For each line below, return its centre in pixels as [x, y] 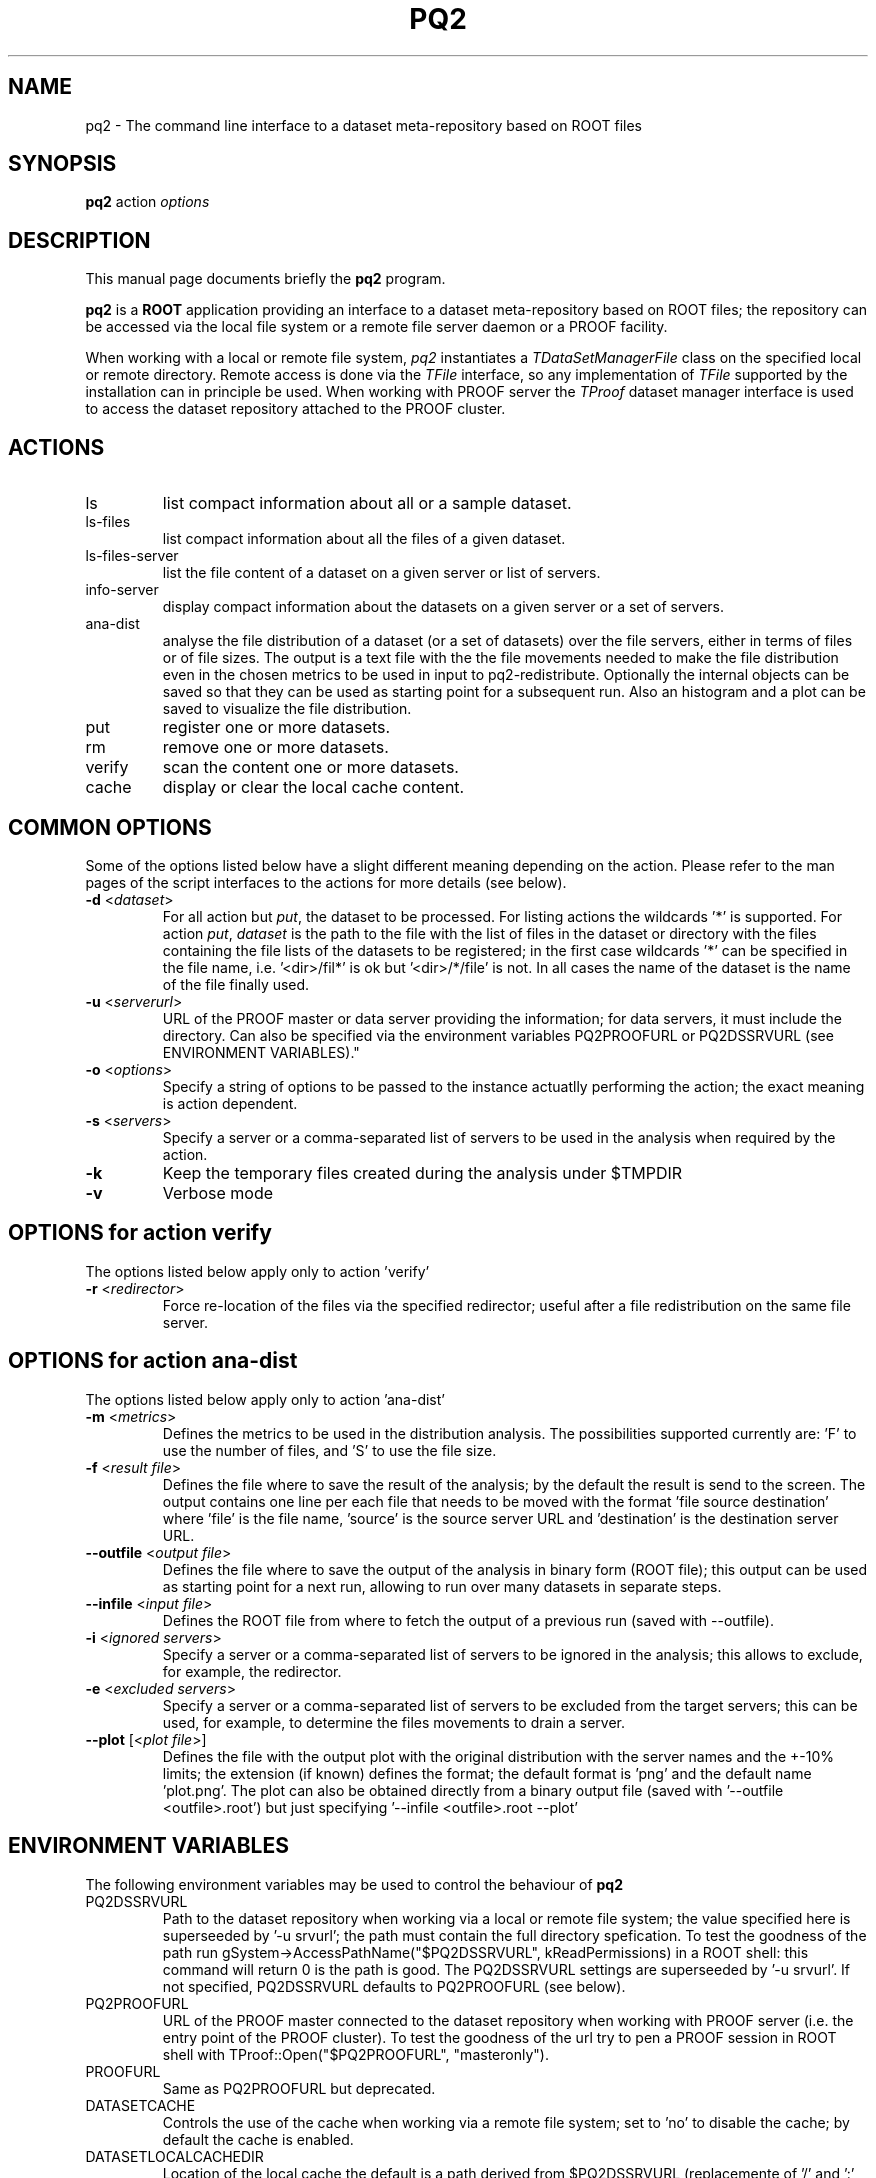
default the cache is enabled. [258, 2139]
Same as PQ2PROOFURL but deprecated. [299, 2088]
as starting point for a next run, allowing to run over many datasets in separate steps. [442, 1586]
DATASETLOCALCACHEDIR [174, 2156]
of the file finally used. [236, 984]
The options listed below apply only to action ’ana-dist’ [265, 1399]
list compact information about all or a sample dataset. [367, 503]
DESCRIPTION [79, 240]
